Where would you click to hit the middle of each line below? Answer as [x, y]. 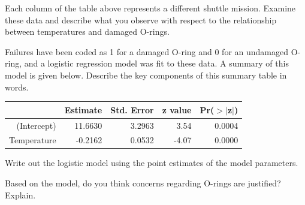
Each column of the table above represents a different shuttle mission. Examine [150, 8]
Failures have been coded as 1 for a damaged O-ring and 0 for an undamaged [147, 51]
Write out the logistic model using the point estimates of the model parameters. [152, 163]
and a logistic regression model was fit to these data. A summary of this [156, 63]
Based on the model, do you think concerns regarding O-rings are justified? [143, 183]
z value [177, 109]
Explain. [20, 195]
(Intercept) [36, 125]
